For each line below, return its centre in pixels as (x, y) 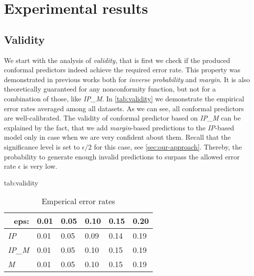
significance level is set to (42, 146)
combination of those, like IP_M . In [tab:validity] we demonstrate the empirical (124, 98)
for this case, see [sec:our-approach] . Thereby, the (168, 146)
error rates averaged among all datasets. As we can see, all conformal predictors (124, 108)
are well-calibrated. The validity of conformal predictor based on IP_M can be (122, 118)
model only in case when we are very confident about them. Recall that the (117, 137)
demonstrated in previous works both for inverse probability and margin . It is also (127, 79)
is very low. (40, 166)
